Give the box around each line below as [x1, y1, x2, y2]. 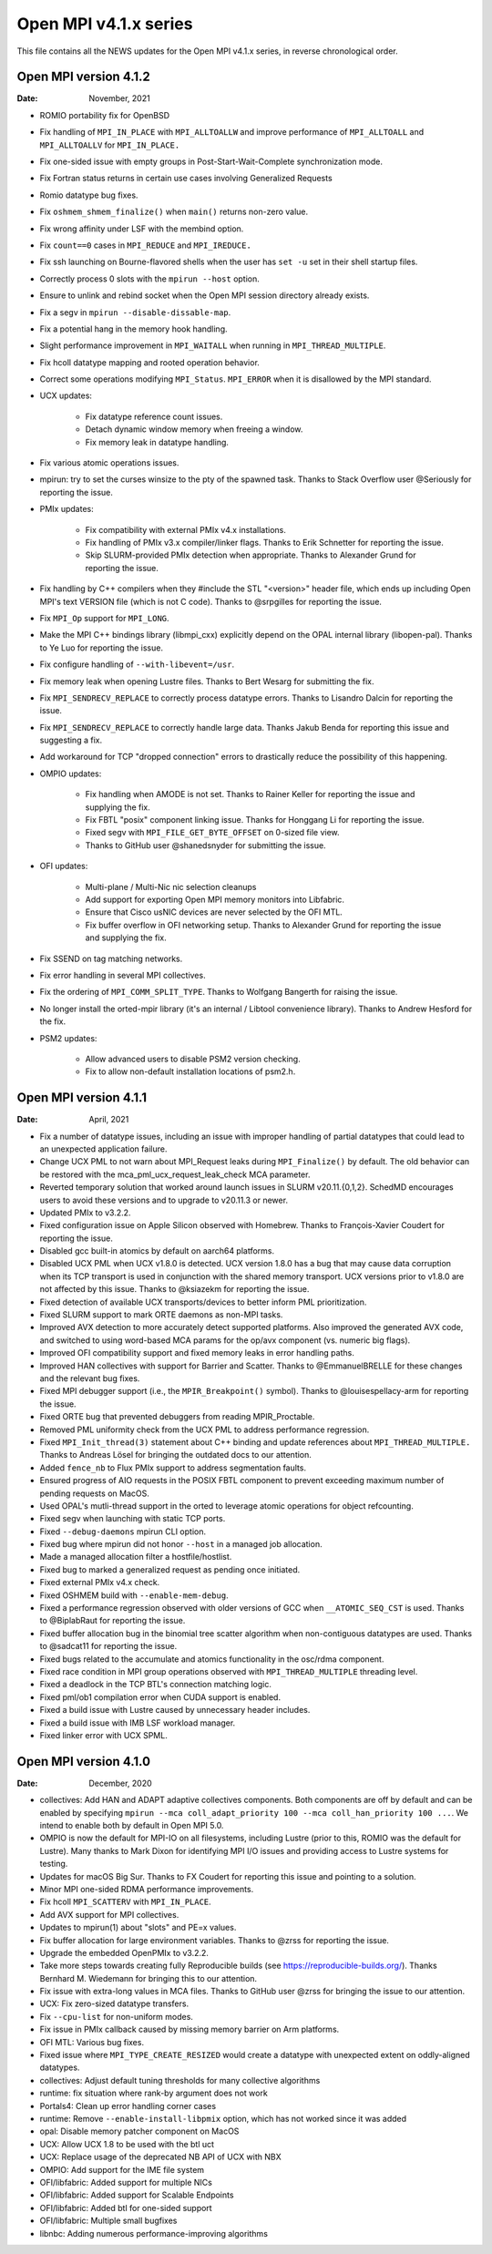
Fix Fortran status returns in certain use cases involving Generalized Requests [39, 173, 333, 184]
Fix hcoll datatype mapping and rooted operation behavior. [39, 356, 260, 368]
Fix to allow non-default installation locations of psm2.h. [85, 1066, 296, 1077]
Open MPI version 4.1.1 [16, 1090, 148, 1106]
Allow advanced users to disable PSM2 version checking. [85, 1053, 301, 1064]
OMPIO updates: [39, 768, 102, 779]
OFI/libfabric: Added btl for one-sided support [39, 2202, 213, 2213]
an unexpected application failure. [39, 1143, 168, 1154]
